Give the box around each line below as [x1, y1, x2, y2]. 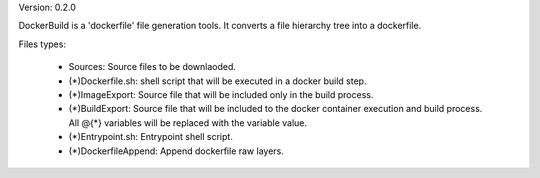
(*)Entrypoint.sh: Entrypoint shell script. [68, 131, 234, 143]
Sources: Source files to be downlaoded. [68, 61, 237, 73]
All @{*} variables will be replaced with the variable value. [68, 116, 308, 129]
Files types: [18, 38, 67, 50]
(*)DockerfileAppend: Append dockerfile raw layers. [68, 145, 285, 157]
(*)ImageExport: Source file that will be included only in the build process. [68, 88, 374, 100]
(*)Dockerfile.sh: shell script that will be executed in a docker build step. [68, 75, 367, 87]
